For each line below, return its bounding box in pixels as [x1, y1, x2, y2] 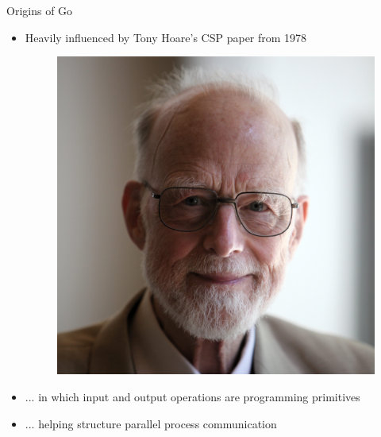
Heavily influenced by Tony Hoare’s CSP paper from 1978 [25, 29, 307, 45]
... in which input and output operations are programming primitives [25, 388, 360, 404]
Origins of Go [6, 2, 73, 18]
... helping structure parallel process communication [25, 415, 277, 431]
